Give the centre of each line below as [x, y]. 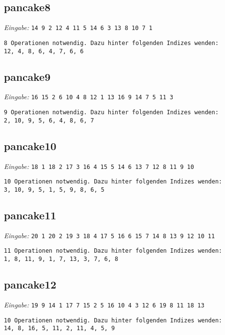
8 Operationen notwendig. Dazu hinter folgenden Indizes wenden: [111, 43]
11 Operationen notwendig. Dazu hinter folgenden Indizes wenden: [113, 251]
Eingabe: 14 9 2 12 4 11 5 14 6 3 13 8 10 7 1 [78, 27]
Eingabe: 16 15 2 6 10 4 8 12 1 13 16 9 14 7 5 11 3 [89, 97]
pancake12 [30, 284]
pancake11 [30, 215]
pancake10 [30, 145]
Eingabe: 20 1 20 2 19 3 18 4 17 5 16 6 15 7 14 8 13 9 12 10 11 [109, 235]
